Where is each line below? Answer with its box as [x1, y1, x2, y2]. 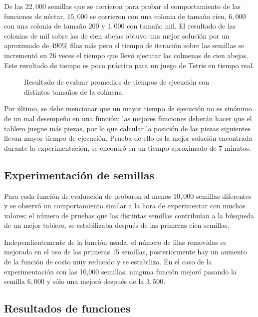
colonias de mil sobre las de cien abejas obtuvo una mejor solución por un [4, 30, 230, 41]
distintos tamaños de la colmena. [24, 86, 124, 97]
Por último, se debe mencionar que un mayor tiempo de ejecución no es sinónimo [4, 103, 252, 114]
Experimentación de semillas [4, 167, 155, 182]
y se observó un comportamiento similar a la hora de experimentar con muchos [4, 200, 246, 211]
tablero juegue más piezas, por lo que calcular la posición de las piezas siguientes [4, 123, 251, 133]
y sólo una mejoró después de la [46, 276, 144, 286]
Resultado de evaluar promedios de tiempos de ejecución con [24, 77, 210, 87]
